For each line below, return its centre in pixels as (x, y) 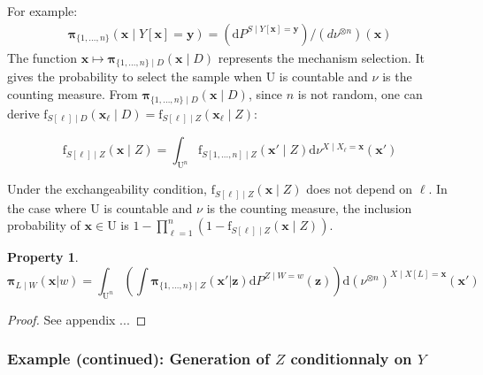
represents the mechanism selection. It (321, 57)
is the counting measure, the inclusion (309, 207)
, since (265, 94)
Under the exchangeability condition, (107, 189)
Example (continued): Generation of (138, 359)
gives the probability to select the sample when (135, 77)
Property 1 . (43, 257)
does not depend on (360, 189)
